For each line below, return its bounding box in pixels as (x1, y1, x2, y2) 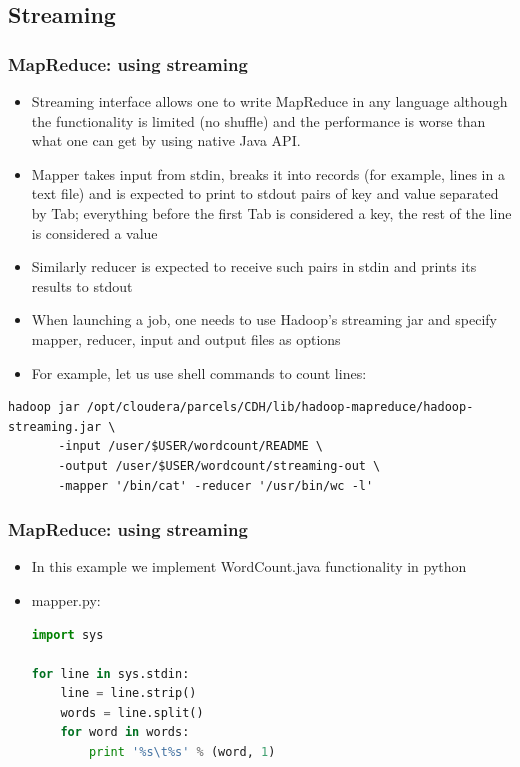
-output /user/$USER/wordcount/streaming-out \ (58, 458, 381, 473)
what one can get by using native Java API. (31, 130, 301, 151)
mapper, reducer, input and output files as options (31, 328, 341, 349)
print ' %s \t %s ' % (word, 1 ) (89, 745, 276, 760)
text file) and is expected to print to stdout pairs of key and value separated (31, 183, 499, 204)
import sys (31, 627, 104, 642)
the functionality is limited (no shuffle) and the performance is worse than (31, 110, 486, 131)
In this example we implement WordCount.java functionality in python (31, 556, 467, 577)
